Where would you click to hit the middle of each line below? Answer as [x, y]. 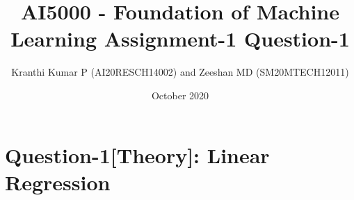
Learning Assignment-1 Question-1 [180, 39]
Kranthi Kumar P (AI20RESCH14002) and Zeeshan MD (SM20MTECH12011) [180, 72]
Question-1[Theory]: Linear [137, 155]
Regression [58, 182]
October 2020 [180, 95]
